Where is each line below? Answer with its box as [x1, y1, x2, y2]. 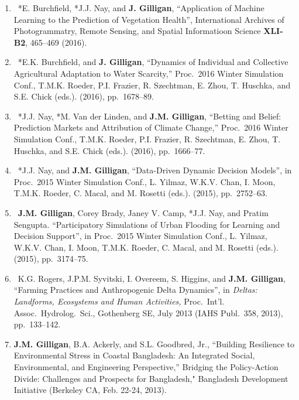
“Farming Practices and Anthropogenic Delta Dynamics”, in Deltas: [13, 283, 257, 296]
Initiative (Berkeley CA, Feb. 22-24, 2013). [13, 384, 167, 396]
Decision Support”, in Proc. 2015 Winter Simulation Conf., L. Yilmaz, [13, 230, 267, 242]
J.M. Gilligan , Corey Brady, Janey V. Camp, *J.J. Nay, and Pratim [18, 206, 269, 218]
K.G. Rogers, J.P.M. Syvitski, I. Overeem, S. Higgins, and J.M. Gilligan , [18, 272, 286, 284]
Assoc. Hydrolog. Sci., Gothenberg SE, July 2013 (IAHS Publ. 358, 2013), [13, 306, 283, 319]
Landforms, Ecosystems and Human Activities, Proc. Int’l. [13, 295, 225, 307]
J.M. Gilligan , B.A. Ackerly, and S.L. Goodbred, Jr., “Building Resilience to [13, 337, 294, 350]
